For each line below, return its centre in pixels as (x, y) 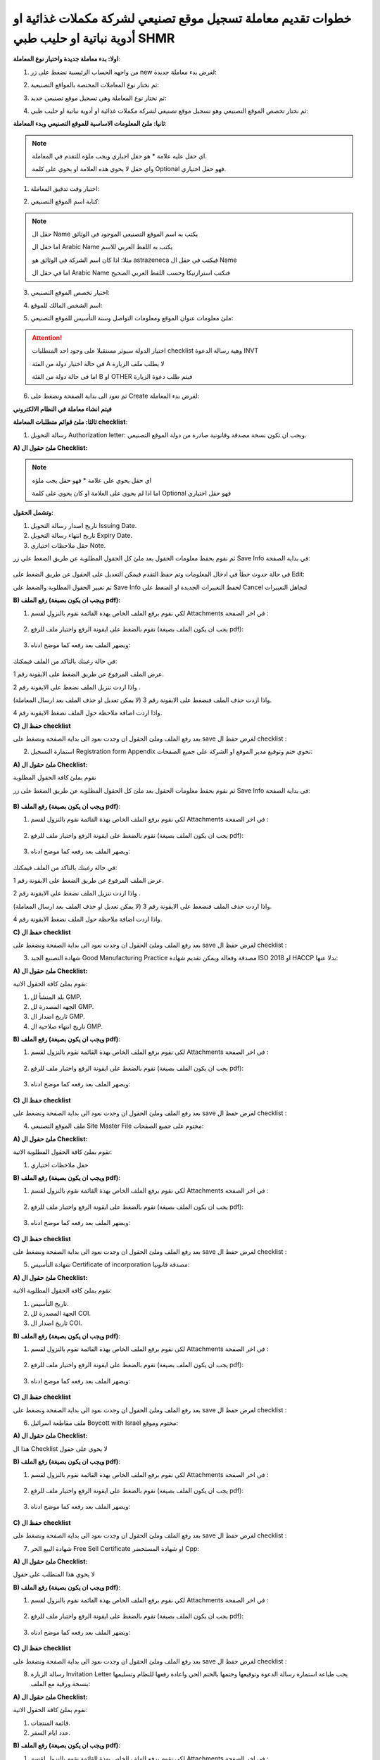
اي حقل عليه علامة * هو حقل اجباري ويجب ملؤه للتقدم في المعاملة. (120, 156)
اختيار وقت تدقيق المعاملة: (65, 188)
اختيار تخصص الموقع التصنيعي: (70, 292)
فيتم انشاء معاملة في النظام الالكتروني (62, 409)
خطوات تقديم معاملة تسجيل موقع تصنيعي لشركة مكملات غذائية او (182, 18)
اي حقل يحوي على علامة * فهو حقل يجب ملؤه (92, 480)
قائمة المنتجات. (50, 1723)
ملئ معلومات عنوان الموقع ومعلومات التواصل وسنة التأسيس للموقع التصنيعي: (132, 318)
